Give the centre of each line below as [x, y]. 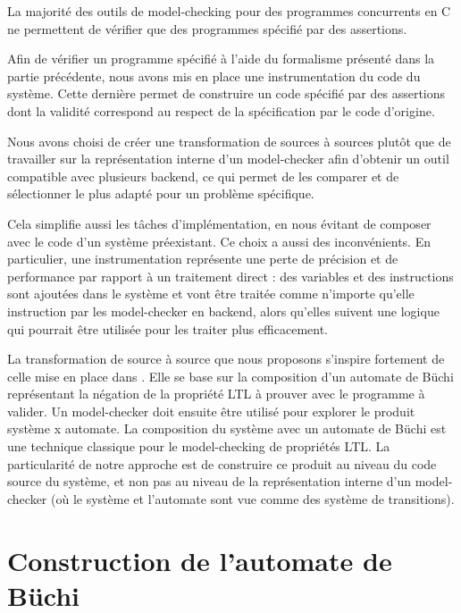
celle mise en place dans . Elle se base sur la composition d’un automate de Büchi [230, 376]
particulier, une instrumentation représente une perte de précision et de [203, 259]
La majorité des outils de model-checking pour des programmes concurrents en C [229, 11]
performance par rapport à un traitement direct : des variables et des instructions [230, 276]
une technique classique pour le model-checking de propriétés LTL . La [199, 446]
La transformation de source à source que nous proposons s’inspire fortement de [226, 359]
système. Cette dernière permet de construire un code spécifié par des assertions [226, 93]
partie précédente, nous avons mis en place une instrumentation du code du [214, 76]
